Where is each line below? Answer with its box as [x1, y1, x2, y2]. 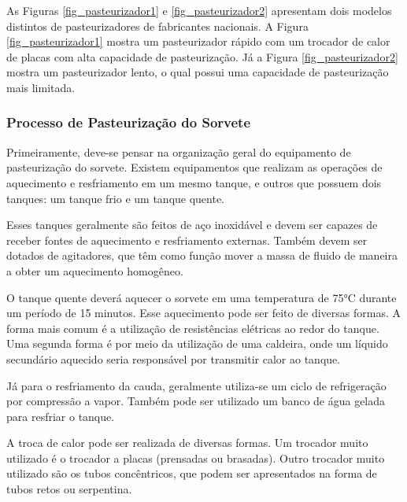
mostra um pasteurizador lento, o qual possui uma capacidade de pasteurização [6, 64, 389, 80]
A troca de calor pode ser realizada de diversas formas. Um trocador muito [6, 434, 368, 451]
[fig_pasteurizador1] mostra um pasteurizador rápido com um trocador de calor [6, 33, 390, 50]
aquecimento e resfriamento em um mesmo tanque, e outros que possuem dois [6, 174, 382, 190]
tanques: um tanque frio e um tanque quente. [6, 190, 225, 206]
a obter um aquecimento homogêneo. [6, 262, 183, 279]
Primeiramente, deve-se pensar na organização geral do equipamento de [6, 143, 351, 160]
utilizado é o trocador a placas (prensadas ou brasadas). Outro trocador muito [6, 449, 385, 466]
